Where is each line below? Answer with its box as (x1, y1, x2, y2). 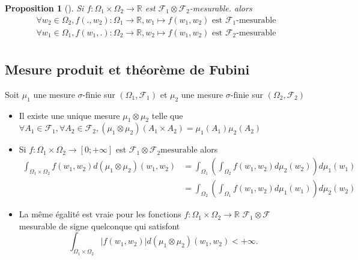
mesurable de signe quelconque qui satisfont (19, 219, 180, 232)
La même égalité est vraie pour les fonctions (19, 208, 181, 220)
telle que (151, 109, 183, 121)
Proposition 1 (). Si (5, 2, 84, 14)
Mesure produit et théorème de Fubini (5, 60, 250, 79)
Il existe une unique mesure (19, 109, 120, 121)
